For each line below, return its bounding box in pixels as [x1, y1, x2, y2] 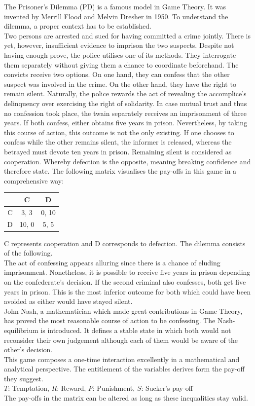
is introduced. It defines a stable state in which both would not [40, 325, 231, 335]
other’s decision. [4, 344, 53, 355]
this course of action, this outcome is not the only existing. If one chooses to [4, 127, 234, 137]
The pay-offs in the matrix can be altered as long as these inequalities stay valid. [4, 393, 248, 403]
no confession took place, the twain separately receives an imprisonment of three [4, 108, 247, 118]
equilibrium [4, 325, 38, 335]
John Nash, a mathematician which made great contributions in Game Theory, [4, 305, 243, 316]
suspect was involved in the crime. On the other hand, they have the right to [4, 78, 236, 89]
